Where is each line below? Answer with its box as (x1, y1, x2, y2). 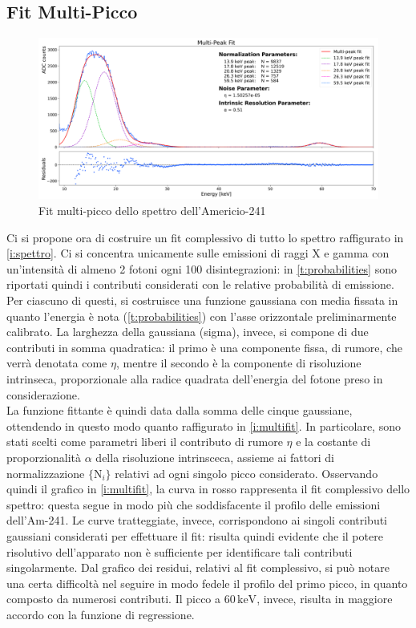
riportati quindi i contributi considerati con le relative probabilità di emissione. (6, 276, 394, 293)
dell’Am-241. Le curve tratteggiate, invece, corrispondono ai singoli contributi (6, 512, 388, 529)
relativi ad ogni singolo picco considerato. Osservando (115, 464, 378, 481)
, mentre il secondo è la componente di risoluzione (115, 355, 361, 371)
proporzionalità (6, 448, 82, 465)
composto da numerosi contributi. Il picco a (6, 590, 221, 607)
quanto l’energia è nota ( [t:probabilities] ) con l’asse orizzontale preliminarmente (6, 307, 397, 324)
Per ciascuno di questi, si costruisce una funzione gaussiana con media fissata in (6, 292, 398, 308)
